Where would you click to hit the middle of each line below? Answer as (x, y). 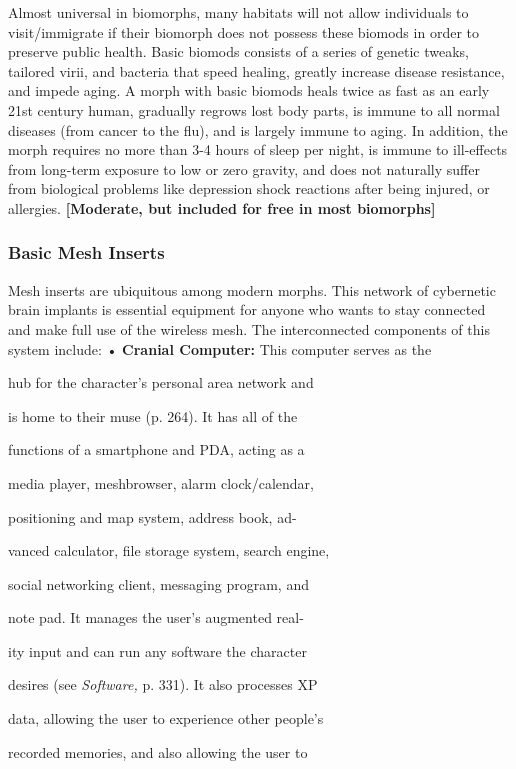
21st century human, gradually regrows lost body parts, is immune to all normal (254, 109)
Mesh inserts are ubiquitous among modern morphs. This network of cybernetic (252, 289)
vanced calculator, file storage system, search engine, (169, 550)
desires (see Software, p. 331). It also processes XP (163, 684)
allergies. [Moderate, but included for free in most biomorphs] (222, 207)
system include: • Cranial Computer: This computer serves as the (220, 348)
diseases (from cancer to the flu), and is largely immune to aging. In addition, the (258, 129)
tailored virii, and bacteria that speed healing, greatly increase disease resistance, (256, 70)
